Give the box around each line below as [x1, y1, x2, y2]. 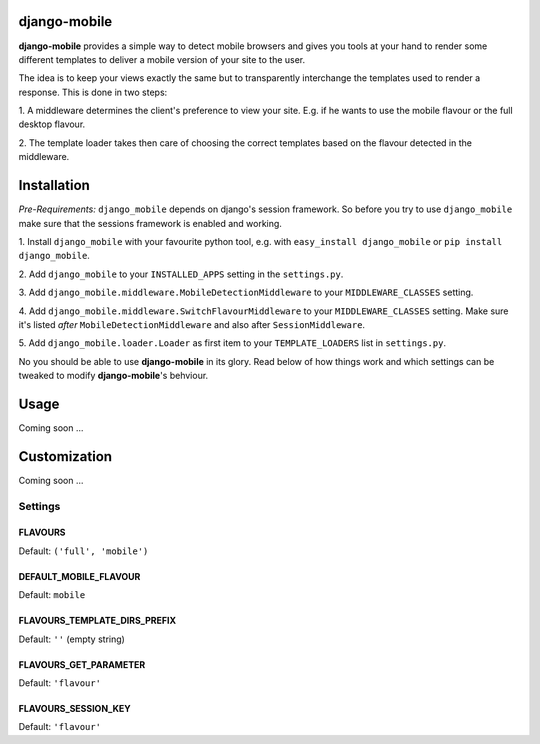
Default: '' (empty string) [18, 633, 125, 645]
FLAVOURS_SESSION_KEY [18, 703, 132, 714]
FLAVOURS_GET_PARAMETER [18, 658, 146, 670]
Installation [18, 177, 90, 194]
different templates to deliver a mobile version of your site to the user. [18, 53, 306, 65]
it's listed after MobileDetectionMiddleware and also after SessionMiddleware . [18, 318, 365, 330]
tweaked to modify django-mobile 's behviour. [18, 370, 209, 382]
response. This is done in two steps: [18, 86, 168, 98]
